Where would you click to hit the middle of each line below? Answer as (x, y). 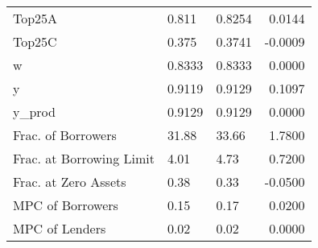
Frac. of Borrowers (65, 135)
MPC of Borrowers (66, 205)
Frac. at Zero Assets (70, 182)
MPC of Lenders (60, 228)
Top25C (35, 41)
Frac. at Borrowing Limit (84, 158)
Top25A (35, 18)
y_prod (34, 112)
